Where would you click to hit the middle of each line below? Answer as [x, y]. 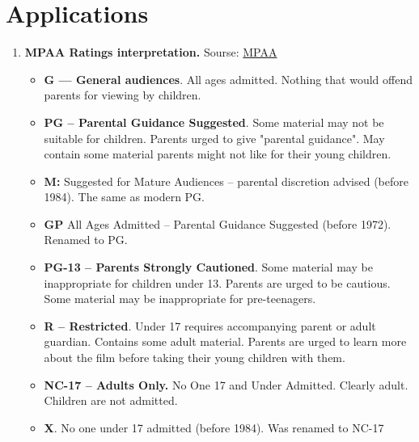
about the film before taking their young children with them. [195, 358]
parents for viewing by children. [123, 95]
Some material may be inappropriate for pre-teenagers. [180, 299]
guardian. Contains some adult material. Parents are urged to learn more [225, 341]
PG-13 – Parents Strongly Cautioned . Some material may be [208, 267]
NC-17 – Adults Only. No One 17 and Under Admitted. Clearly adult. [226, 384]
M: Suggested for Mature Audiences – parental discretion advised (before [226, 181]
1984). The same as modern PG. [125, 197]
